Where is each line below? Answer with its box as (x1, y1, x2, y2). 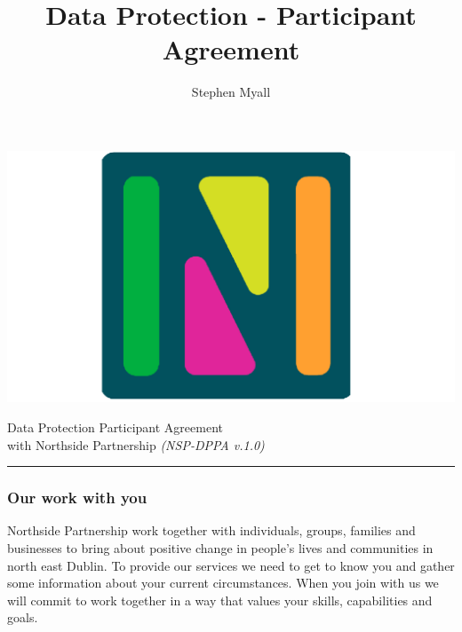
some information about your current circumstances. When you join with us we (7, 573, 439, 592)
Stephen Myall (191, 83, 271, 101)
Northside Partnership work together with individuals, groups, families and (7, 521, 416, 540)
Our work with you (7, 486, 147, 509)
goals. (7, 608, 38, 627)
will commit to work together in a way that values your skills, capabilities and (7, 590, 433, 609)
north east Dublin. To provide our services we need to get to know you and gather (7, 556, 455, 574)
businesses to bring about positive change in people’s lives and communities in (7, 539, 434, 557)
